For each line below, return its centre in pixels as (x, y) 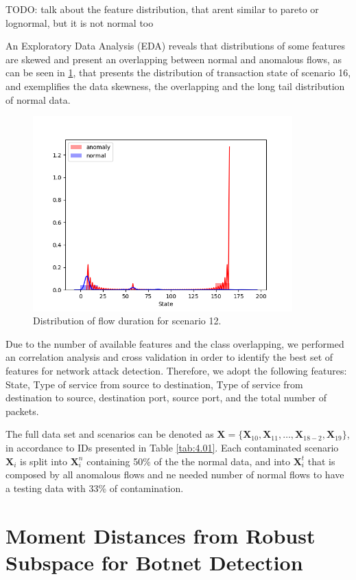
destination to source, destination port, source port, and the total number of (166, 398)
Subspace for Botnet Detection (154, 562)
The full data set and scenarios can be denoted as (110, 434)
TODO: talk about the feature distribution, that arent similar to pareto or (162, 9)
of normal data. (38, 99)
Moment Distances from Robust (161, 535)
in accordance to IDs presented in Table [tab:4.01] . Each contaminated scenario (172, 447)
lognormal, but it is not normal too (80, 22)
